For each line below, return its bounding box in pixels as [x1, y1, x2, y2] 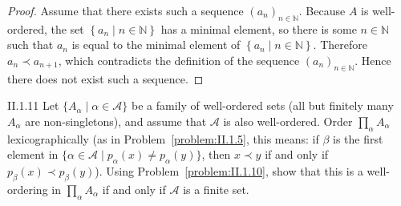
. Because [298, 2, 346, 18]
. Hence [354, 51, 391, 68]
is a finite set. [183, 180, 249, 197]
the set [51, 20, 84, 37]
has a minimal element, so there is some [160, 20, 357, 37]
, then [201, 146, 231, 163]
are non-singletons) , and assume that [25, 112, 207, 129]
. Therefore [313, 36, 367, 53]
